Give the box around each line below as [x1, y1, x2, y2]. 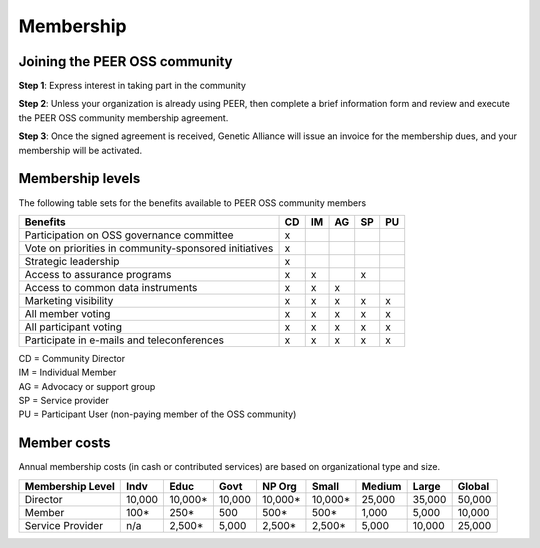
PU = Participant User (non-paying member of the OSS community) [18, 408, 297, 420]
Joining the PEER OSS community [18, 53, 233, 70]
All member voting [24, 306, 111, 320]
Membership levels [18, 170, 141, 187]
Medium [361, 479, 402, 493]
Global [457, 479, 490, 493]
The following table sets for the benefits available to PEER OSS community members [18, 196, 367, 209]
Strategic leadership [24, 254, 120, 268]
